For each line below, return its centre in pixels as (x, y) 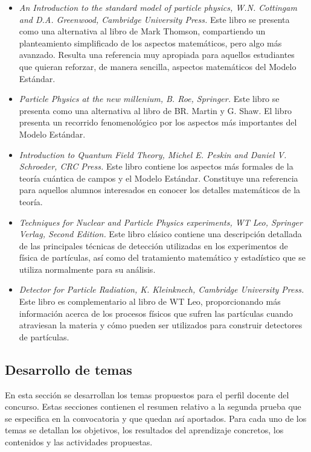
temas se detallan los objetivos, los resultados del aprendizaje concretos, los (144, 430)
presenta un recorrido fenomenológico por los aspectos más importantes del (158, 122)
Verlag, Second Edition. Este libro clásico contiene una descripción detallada (160, 234)
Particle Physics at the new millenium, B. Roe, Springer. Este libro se (149, 99)
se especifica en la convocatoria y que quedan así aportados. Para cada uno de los (156, 418)
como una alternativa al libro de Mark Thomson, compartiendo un (142, 31)
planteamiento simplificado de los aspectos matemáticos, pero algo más (150, 43)
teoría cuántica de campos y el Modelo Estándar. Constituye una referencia (159, 178)
